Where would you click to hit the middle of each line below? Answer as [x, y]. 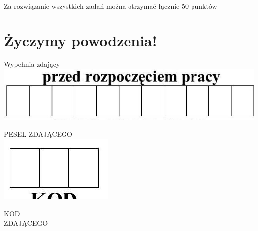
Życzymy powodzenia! [81, 40]
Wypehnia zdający [32, 64]
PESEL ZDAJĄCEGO [38, 134]
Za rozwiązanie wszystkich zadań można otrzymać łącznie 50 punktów [111, 6]
